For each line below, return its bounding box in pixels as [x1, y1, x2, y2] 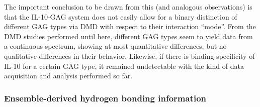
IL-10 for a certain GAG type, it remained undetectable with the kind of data [4, 60, 244, 71]
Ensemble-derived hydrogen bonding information [4, 91, 207, 104]
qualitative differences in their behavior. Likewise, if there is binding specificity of [4, 50, 255, 61]
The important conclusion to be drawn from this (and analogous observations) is [4, 2, 252, 12]
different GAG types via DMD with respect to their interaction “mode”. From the [4, 21, 256, 32]
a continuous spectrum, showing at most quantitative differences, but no [4, 41, 227, 51]
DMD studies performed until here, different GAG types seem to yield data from [4, 31, 253, 41]
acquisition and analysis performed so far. [4, 70, 133, 81]
